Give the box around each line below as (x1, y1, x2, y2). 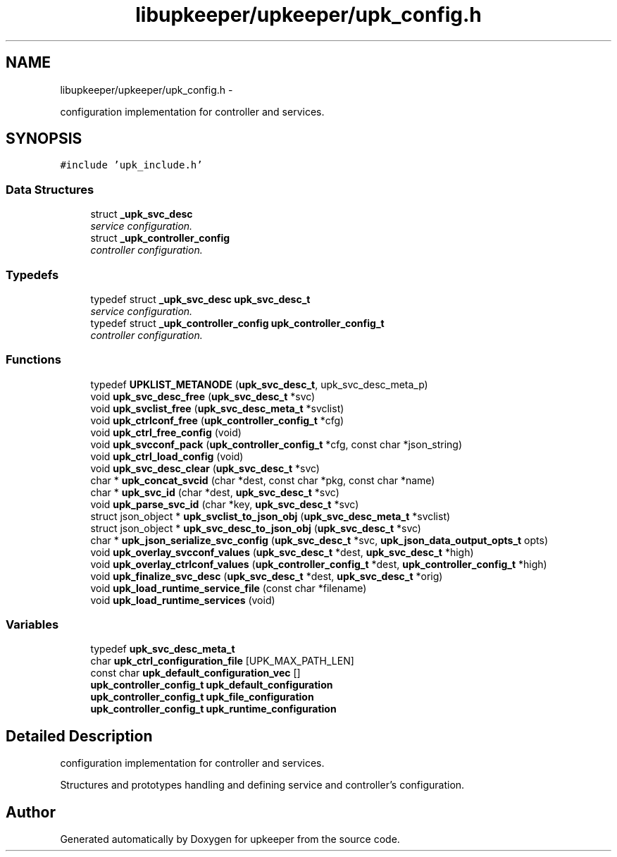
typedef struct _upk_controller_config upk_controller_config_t (90, 316, 385, 329)
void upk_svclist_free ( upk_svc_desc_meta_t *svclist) (90, 402, 344, 414)
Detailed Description (6, 727, 153, 745)
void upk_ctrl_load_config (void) (90, 450, 244, 462)
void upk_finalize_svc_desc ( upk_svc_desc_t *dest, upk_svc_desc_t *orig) (90, 569, 443, 582)
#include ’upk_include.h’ (60, 159, 203, 171)
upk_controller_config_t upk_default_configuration (90, 679, 333, 691)
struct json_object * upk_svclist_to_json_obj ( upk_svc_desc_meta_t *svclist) (90, 510, 451, 522)
